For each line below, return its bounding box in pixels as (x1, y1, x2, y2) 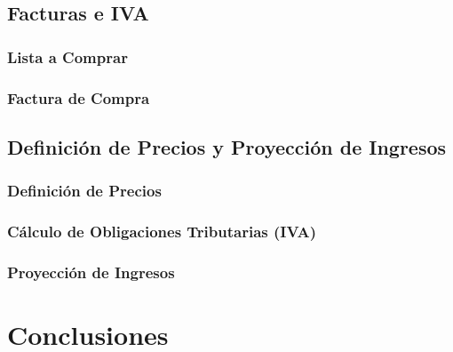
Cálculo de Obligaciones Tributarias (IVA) (7, 220, 317, 243)
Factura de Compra (7, 86, 150, 108)
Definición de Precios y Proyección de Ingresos (7, 132, 447, 160)
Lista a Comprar (7, 45, 128, 68)
